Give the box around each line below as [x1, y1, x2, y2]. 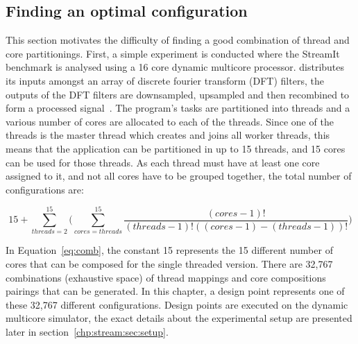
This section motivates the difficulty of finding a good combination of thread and [6, 33, 350, 47]
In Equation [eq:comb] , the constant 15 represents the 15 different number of [6, 243, 333, 257]
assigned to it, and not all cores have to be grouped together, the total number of [6, 169, 352, 183]
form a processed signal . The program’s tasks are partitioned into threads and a [6, 101, 350, 115]
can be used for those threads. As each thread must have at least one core [6, 155, 320, 169]
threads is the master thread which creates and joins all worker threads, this [6, 128, 330, 142]
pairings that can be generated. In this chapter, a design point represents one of [6, 284, 345, 298]
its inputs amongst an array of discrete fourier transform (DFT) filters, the [6, 73, 324, 87]
